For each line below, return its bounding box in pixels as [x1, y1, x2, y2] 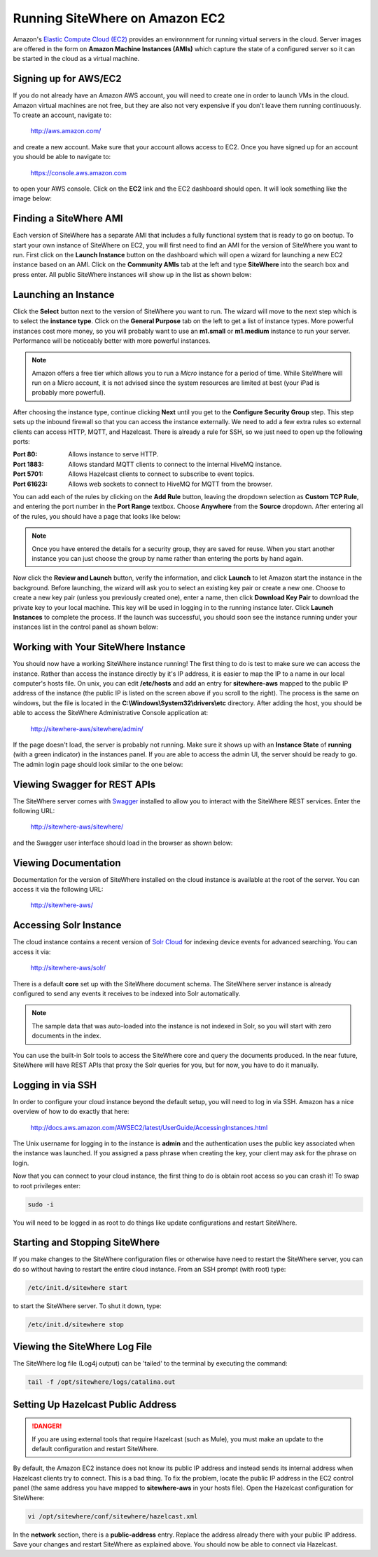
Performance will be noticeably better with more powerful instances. [13, 336, 211, 345]
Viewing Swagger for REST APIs [13, 778, 156, 790]
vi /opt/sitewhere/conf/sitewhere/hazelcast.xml [27, 1512, 198, 1521]
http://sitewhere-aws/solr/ [30, 964, 106, 972]
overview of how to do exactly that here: [13, 1108, 129, 1116]
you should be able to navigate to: [13, 153, 111, 161]
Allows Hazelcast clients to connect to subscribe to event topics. [68, 470, 255, 478]
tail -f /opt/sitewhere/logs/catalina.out [27, 1378, 176, 1386]
